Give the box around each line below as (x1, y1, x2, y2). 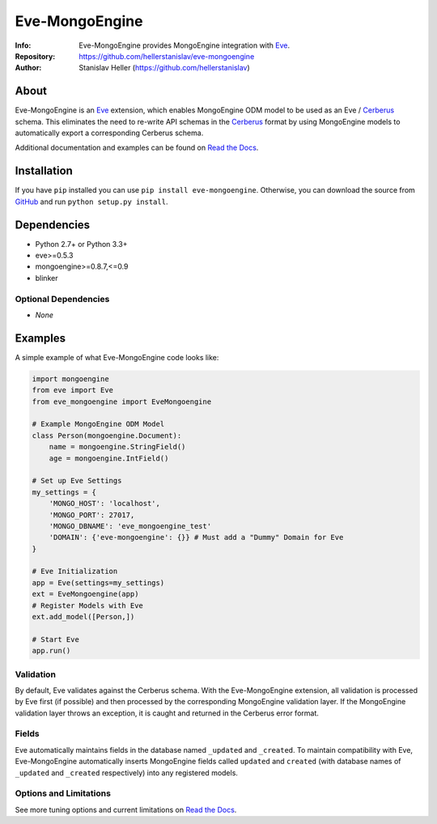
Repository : (15, 51, 56, 61)
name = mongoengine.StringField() (49, 442, 186, 452)
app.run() (32, 646, 71, 656)
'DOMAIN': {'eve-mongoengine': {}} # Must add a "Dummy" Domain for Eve (49, 533, 344, 542)
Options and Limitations (15, 788, 111, 799)
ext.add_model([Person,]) (32, 612, 135, 622)
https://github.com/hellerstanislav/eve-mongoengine (78, 51, 255, 61)
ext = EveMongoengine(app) (32, 589, 139, 599)
